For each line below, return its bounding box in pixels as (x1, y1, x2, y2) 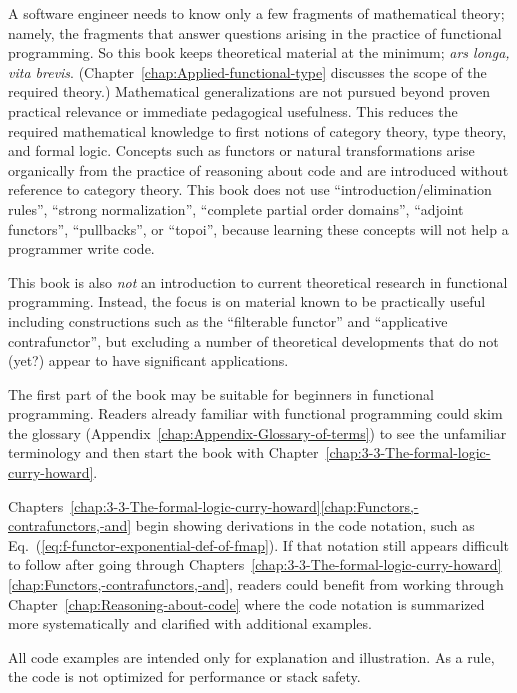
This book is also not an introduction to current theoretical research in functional (8, 271, 508, 292)
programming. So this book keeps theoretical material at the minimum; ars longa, (8, 42, 510, 63)
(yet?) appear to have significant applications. (8, 350, 289, 371)
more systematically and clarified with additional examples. (8, 613, 372, 634)
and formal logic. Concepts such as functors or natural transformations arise (8, 140, 475, 161)
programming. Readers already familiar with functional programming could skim (8, 403, 503, 424)
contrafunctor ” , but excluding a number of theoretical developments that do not (8, 330, 499, 351)
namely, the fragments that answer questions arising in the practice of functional (8, 22, 502, 43)
